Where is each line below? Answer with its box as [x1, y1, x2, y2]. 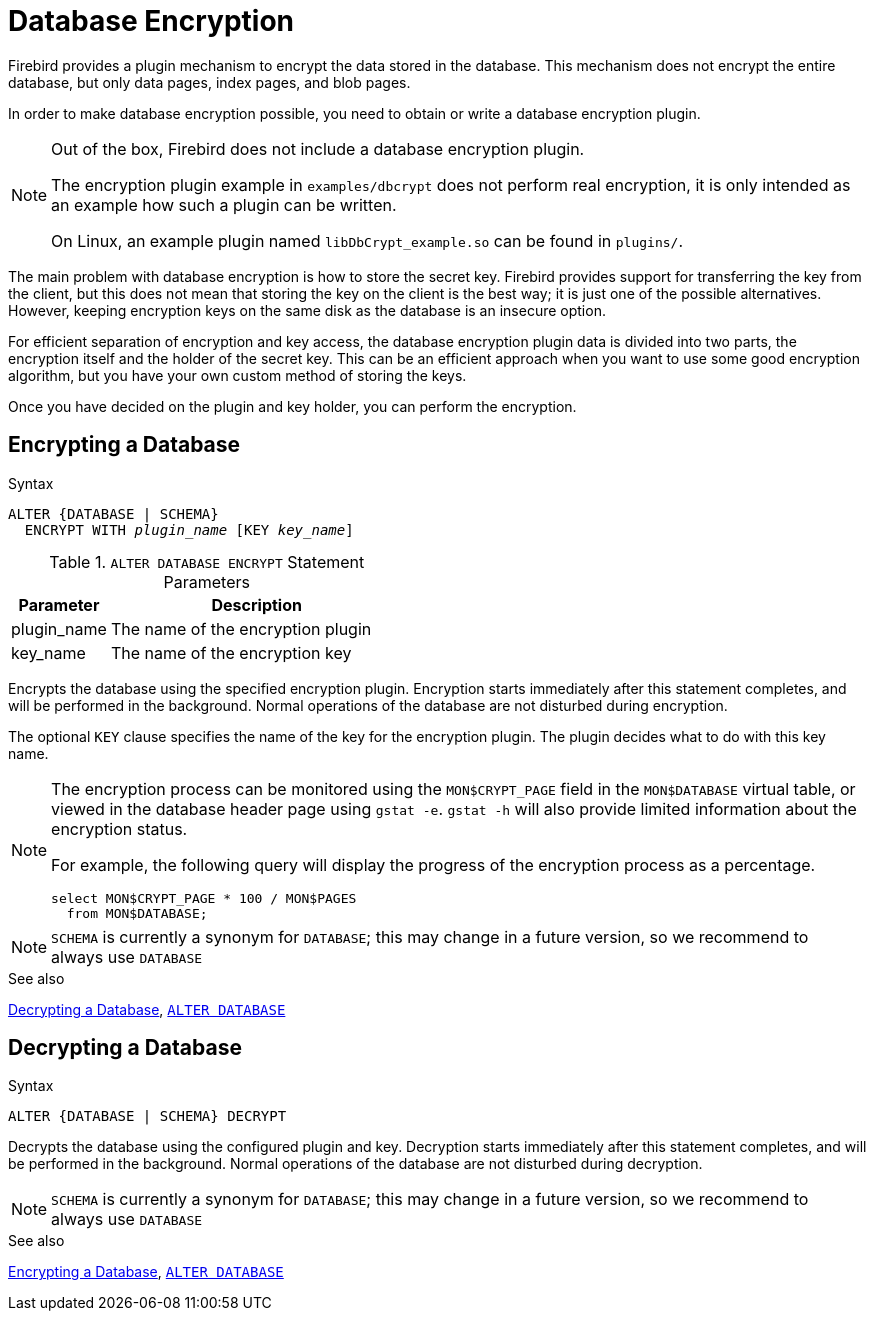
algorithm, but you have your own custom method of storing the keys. [8, 366, 467, 384]
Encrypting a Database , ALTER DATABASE [8, 1263, 284, 1281]
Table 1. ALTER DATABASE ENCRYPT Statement [49, 551, 365, 572]
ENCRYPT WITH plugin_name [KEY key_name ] [24, 521, 354, 538]
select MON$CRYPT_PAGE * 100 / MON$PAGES [51, 890, 357, 906]
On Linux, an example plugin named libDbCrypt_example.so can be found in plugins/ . [51, 230, 683, 251]
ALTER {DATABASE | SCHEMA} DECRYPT [8, 1108, 287, 1125]
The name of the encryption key [110, 642, 352, 663]
